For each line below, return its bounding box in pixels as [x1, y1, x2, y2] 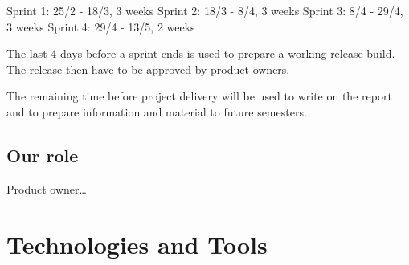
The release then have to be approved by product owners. [6, 60, 290, 77]
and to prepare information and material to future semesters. [6, 103, 307, 120]
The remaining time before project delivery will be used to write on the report [6, 88, 392, 104]
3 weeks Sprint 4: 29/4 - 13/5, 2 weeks [6, 18, 195, 35]
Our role [6, 142, 79, 167]
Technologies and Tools [6, 227, 268, 260]
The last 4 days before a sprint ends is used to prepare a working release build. [6, 45, 395, 62]
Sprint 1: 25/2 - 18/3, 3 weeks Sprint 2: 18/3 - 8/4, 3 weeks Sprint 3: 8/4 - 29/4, [6, 2, 403, 18]
